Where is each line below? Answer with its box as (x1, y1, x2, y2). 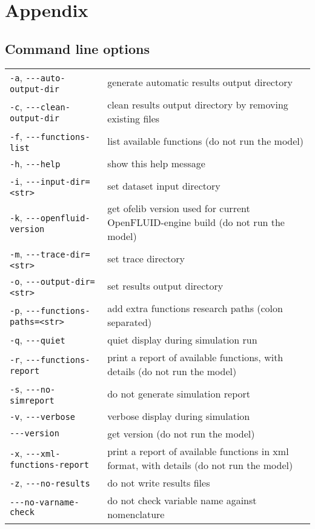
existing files (107, 111, 160, 125)
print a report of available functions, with (107, 350, 283, 364)
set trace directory (107, 251, 185, 265)
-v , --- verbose (10, 408, 76, 423)
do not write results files (107, 475, 210, 490)
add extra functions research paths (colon (107, 301, 283, 315)
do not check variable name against (107, 493, 257, 507)
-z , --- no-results (10, 475, 90, 490)
